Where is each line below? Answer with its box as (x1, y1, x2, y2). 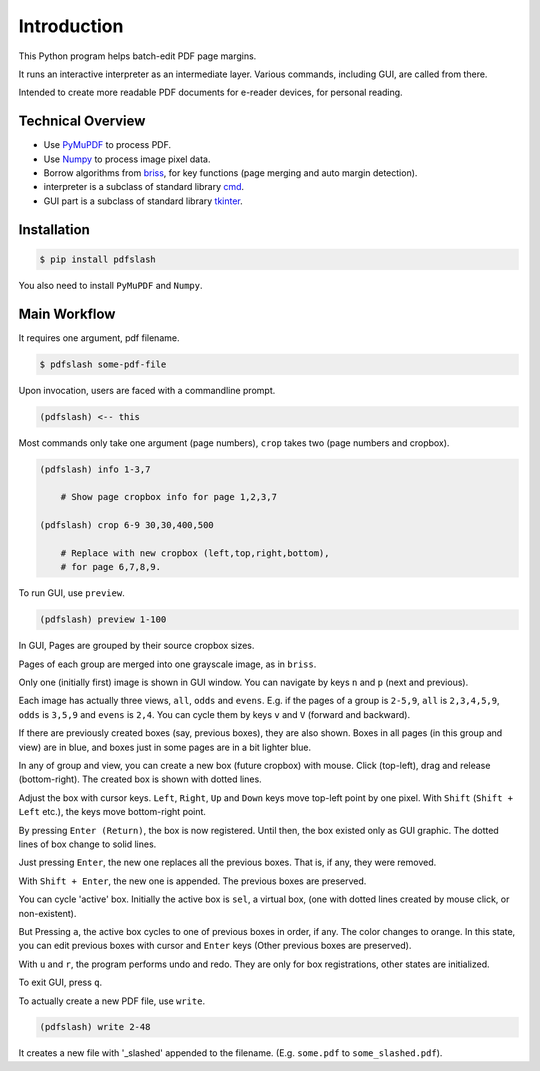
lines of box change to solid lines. (18, 838, 157, 850)
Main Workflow (18, 305, 116, 322)
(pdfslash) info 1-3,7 (39, 463, 151, 475)
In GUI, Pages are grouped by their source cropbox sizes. (18, 640, 255, 652)
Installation (18, 221, 90, 238)
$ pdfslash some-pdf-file (39, 358, 167, 370)
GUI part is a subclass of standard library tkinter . (43, 195, 244, 207)
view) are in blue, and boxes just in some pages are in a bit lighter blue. (18, 741, 312, 753)
